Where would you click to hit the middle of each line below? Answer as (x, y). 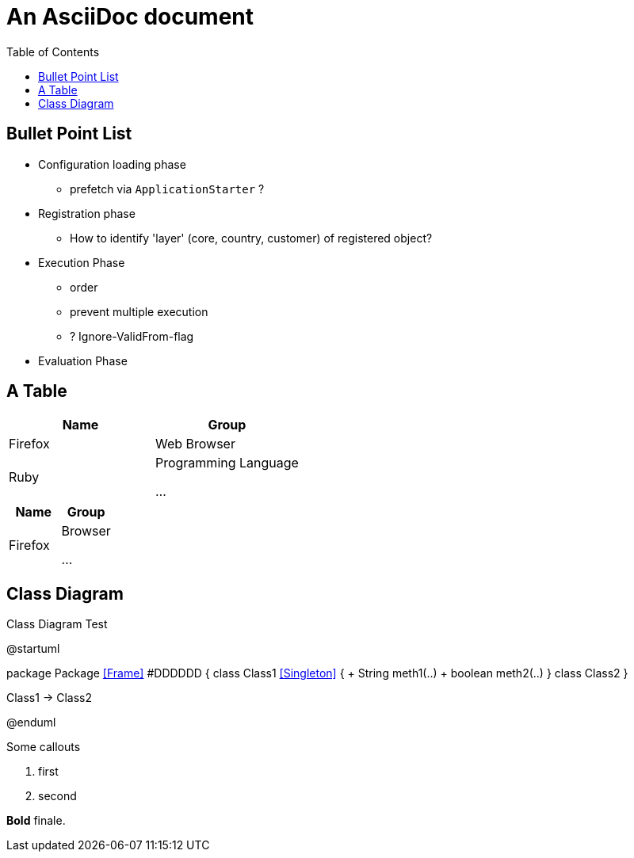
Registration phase (87, 213)
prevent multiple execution (139, 311)
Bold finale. (36, 821)
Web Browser (195, 444)
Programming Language (227, 463)
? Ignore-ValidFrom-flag (132, 336)
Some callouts (44, 747)
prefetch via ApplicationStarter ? (167, 189)
